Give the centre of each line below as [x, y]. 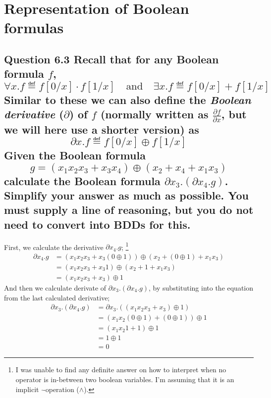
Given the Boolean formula [75, 155]
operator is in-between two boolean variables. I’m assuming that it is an [125, 379]
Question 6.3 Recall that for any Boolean [111, 59]
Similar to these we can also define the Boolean [128, 99]
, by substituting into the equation [201, 287]
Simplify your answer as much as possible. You [126, 195]
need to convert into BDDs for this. [97, 224]
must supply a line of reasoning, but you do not [129, 210]
